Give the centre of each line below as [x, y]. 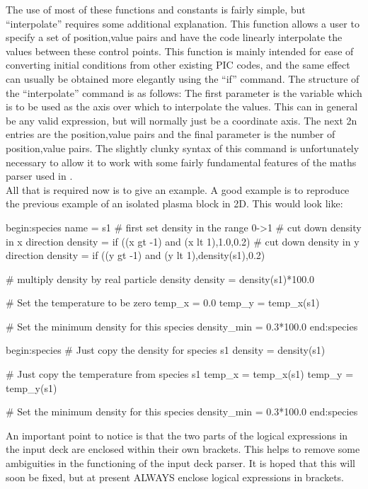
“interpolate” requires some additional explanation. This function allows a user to [183, 23]
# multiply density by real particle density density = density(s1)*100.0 [160, 278]
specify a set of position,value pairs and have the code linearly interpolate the [174, 37]
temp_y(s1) [31, 387]
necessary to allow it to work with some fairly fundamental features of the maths [181, 162]
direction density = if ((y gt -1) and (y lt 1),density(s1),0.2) [136, 255]
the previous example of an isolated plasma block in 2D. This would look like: [174, 203]
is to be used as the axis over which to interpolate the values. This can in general [182, 107]
